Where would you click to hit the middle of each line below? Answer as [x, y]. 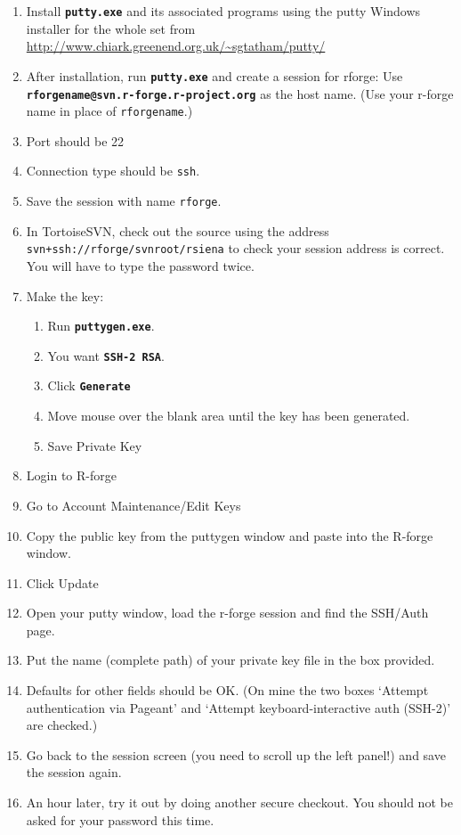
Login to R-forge [71, 475]
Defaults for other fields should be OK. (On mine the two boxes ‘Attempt [227, 690]
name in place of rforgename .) [109, 111]
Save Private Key [95, 445]
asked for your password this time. [120, 819]
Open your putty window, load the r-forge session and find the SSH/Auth [227, 613]
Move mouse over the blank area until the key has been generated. [229, 416]
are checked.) [62, 725]
